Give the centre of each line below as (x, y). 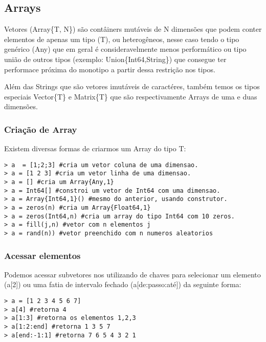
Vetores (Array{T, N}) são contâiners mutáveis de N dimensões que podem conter (133, 29)
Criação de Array (41, 129)
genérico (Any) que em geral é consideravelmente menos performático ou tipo (125, 49)
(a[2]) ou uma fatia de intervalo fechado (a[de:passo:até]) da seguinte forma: (123, 284)
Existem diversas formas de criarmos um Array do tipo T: (95, 148)
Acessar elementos (42, 255)
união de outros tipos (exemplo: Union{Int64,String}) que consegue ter (115, 59)
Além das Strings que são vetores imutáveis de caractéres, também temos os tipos (132, 86)
